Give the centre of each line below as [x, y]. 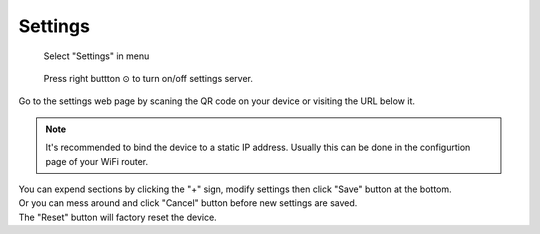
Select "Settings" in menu [96, 56]
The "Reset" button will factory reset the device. [117, 217]
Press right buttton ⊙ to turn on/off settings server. [148, 78]
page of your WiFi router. [97, 161]
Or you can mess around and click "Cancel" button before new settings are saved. [188, 203]
